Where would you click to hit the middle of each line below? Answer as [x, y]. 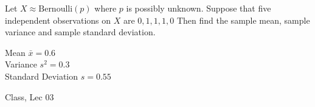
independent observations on [58, 20]
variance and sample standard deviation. [80, 32]
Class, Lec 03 [29, 96]
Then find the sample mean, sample [243, 20]
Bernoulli [56, 9]
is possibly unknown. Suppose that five [199, 8]
